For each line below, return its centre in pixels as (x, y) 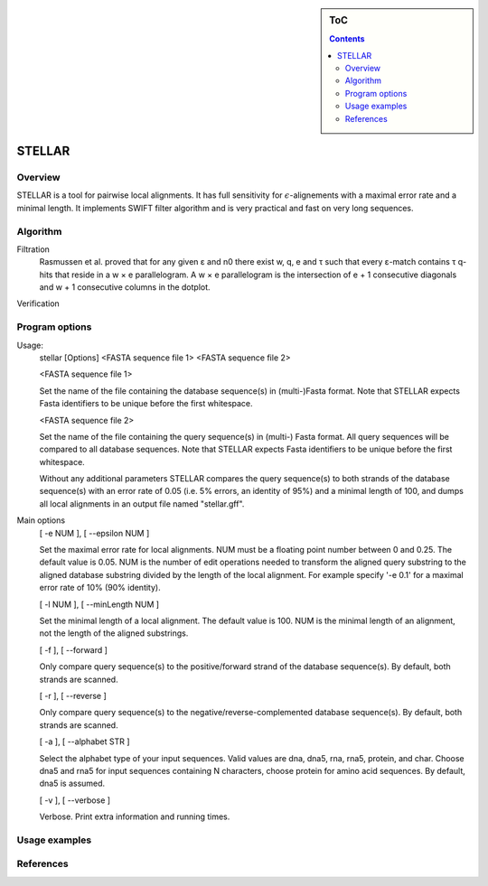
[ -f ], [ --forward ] (74, 649)
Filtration (33, 249)
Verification (38, 303)
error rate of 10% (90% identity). (100, 588)
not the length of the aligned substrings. (114, 633)
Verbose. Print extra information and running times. (135, 816)
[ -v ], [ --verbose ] (75, 800)
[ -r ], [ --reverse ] (73, 695)
